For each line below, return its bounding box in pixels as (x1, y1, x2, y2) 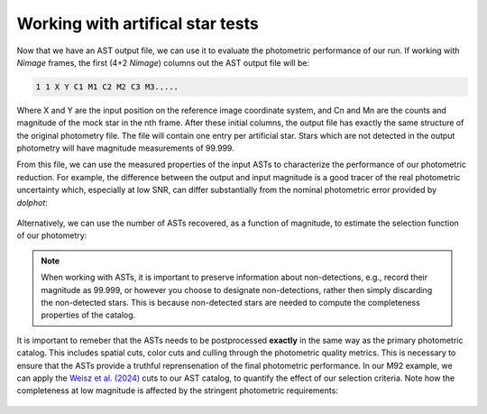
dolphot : (16, 197, 49, 207)
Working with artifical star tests (16, 14, 259, 33)
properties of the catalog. (41, 309, 136, 320)
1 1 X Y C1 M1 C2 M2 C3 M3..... (35, 81, 179, 92)
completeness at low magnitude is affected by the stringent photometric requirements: (16, 385, 338, 396)
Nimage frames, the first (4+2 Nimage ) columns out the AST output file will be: (16, 57, 310, 68)
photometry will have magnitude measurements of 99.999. (16, 143, 234, 153)
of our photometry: (16, 230, 87, 241)
